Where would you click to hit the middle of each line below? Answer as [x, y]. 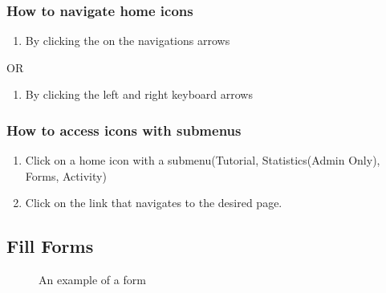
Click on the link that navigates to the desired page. [154, 203]
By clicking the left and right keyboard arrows [139, 94]
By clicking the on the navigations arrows [128, 41]
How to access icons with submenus [124, 130]
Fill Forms [50, 246]
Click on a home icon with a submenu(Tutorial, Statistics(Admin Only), [203, 160]
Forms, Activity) [66, 175]
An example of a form [92, 280]
